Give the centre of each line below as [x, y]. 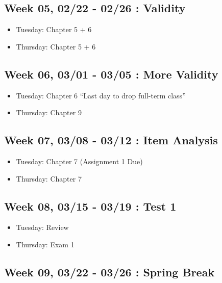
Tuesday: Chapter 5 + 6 [54, 29]
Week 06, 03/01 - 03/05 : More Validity [111, 74]
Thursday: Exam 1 [45, 244]
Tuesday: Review [42, 227]
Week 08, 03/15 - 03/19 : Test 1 [90, 206]
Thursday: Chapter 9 [49, 112]
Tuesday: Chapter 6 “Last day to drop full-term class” [101, 95]
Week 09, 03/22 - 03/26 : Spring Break [109, 272]
